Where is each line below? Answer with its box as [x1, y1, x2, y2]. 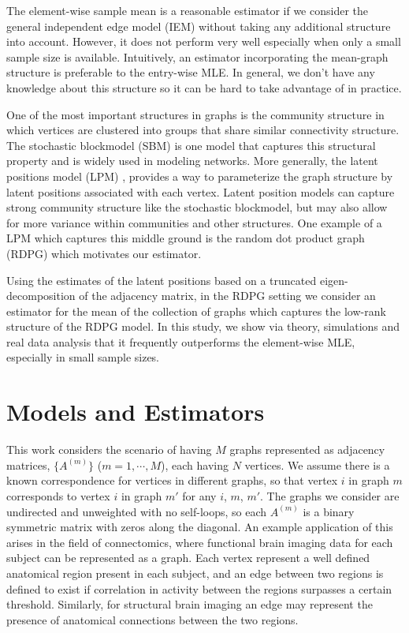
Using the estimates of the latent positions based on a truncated [6, 272, 317, 288]
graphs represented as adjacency [229, 441, 385, 458]
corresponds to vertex [6, 487, 110, 504]
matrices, [6, 456, 50, 473]
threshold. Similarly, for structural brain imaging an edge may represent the [6, 596, 373, 612]
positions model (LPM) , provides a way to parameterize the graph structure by [6, 167, 393, 184]
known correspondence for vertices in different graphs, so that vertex [6, 472, 338, 489]
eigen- [319, 272, 348, 288]
